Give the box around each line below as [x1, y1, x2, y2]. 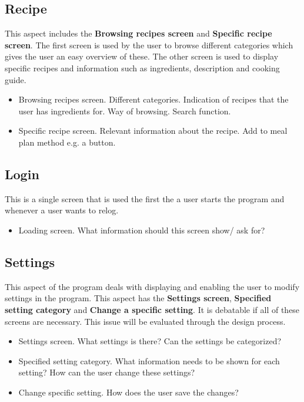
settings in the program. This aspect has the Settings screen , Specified [5, 292, 272, 304]
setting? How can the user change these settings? [18, 366, 195, 378]
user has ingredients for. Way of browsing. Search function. [18, 104, 231, 117]
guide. [5, 73, 26, 85]
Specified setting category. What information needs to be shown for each [18, 354, 280, 367]
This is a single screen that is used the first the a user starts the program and [5, 192, 285, 205]
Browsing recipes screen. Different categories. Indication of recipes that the [18, 93, 289, 106]
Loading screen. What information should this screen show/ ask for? [18, 223, 265, 236]
